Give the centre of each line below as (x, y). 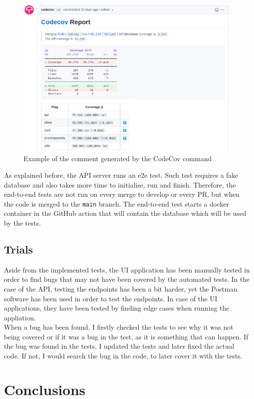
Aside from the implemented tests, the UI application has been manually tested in (127, 269)
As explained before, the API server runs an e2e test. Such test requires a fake (121, 175)
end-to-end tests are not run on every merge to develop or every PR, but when (122, 194)
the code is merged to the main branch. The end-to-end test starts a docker (116, 203)
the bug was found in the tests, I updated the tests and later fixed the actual (119, 346)
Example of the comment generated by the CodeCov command (118, 158)
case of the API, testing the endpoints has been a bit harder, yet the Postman (121, 288)
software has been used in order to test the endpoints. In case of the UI (111, 298)
